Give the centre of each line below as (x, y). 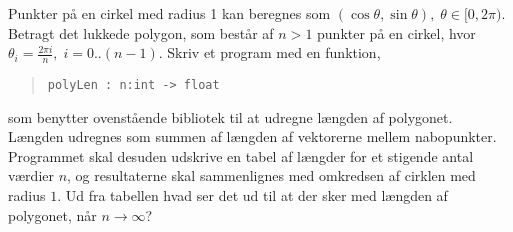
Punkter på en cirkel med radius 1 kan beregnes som (169, 13)
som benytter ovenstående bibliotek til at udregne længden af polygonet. (230, 116)
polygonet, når (52, 214)
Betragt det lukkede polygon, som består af (141, 32)
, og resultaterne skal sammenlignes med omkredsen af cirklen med (271, 175)
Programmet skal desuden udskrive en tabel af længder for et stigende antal (241, 155)
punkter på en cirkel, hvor (396, 32)
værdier (31, 175)
